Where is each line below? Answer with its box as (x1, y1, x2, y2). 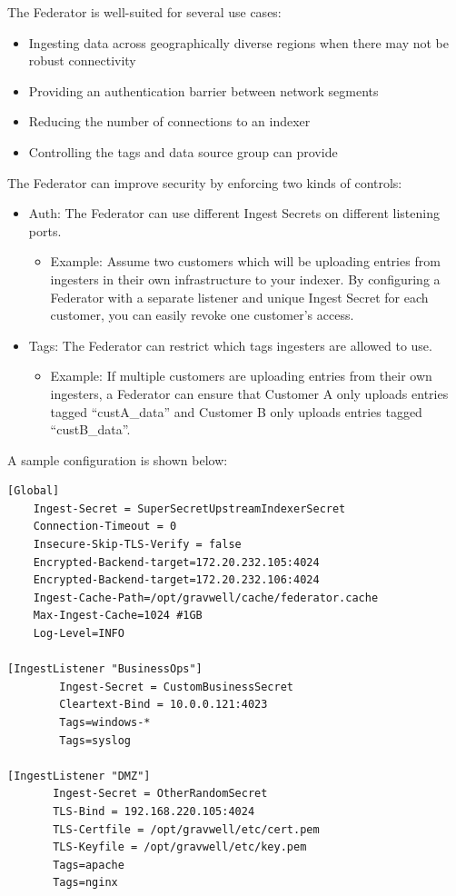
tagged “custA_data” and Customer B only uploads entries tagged (50, 402, 422, 421)
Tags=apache (53, 858, 124, 871)
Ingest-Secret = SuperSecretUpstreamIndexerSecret (33, 502, 346, 515)
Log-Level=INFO (33, 627, 124, 641)
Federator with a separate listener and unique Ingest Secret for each (50, 287, 429, 306)
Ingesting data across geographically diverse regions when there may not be (28, 33, 449, 52)
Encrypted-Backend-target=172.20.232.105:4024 (33, 555, 320, 569)
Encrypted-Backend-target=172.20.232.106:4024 (33, 573, 320, 587)
